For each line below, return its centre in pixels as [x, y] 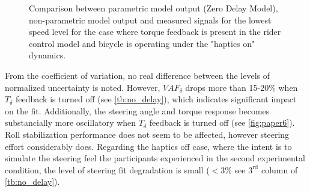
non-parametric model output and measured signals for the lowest [150, 20]
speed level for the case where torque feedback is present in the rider [155, 32]
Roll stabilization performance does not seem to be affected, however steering [147, 134]
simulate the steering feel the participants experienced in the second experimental [155, 158]
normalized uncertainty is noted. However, [83, 87]
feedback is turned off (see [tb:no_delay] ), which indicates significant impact [156, 99]
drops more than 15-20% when [242, 87]
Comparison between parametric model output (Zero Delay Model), [153, 8]
